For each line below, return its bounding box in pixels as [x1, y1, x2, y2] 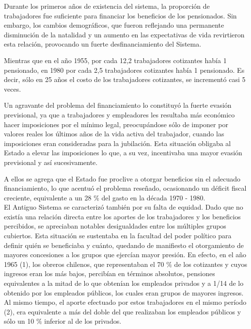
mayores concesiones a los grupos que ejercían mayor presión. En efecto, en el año [4, 249, 247, 260]
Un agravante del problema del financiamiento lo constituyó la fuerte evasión [4, 100, 232, 110]
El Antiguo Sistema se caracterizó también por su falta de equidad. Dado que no [4, 202, 243, 212]
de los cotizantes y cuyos [174, 259, 247, 269]
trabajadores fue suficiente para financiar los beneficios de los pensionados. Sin [4, 10, 237, 20]
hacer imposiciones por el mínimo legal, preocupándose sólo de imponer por [4, 119, 228, 129]
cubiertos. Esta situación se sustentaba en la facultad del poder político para [4, 230, 232, 241]
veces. [4, 83, 21, 94]
